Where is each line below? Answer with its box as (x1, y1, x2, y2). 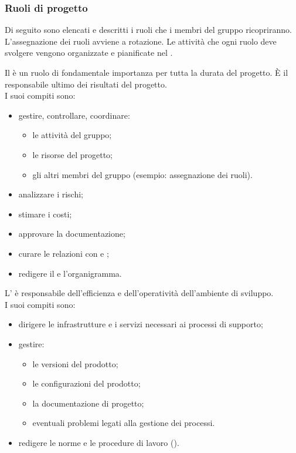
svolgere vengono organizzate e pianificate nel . (5, 46, 173, 59)
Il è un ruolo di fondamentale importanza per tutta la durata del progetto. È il (5, 66, 288, 78)
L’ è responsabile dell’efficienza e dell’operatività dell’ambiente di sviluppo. (5, 287, 274, 299)
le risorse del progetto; (32, 148, 113, 160)
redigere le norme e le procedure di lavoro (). (18, 436, 179, 448)
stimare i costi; (18, 207, 72, 220)
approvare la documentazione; (18, 227, 125, 240)
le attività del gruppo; (32, 129, 112, 141)
